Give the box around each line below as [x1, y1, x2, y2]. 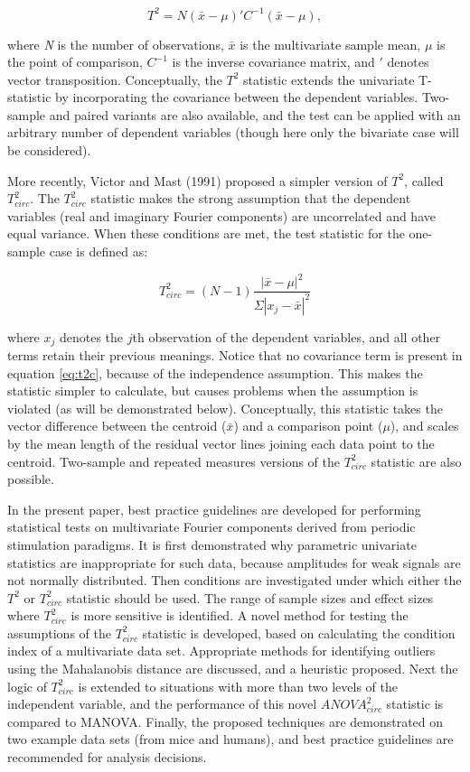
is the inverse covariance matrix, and [172, 52, 375, 71]
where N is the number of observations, [7, 34, 224, 53]
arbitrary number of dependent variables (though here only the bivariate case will [7, 123, 459, 142]
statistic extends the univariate [243, 70, 415, 88]
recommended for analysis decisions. [7, 748, 207, 767]
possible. [7, 470, 54, 488]
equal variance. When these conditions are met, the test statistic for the [7, 224, 405, 243]
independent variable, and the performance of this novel [7, 694, 317, 713]
